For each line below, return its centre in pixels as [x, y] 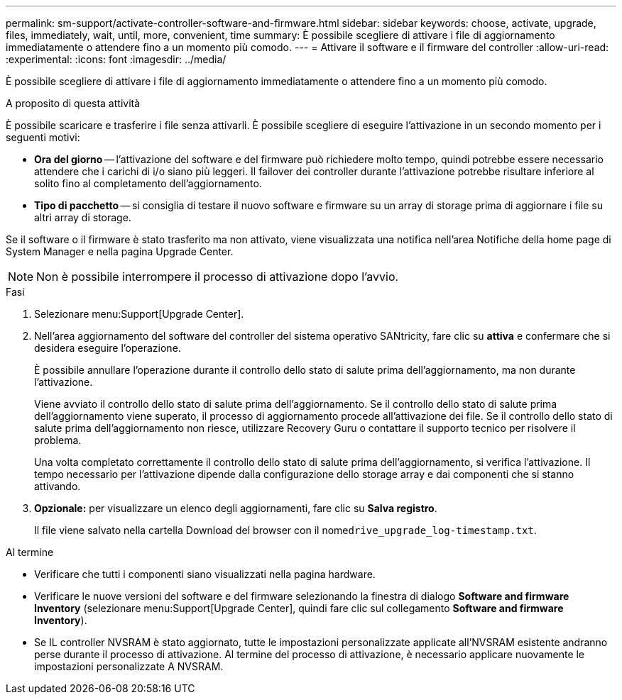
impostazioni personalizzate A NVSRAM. [129, 666]
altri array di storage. [83, 217]
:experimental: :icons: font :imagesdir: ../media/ [116, 59]
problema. [58, 440]
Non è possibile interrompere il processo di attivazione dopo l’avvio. [218, 277]
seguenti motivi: [43, 137]
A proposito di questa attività [73, 103]
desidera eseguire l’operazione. [108, 348]
